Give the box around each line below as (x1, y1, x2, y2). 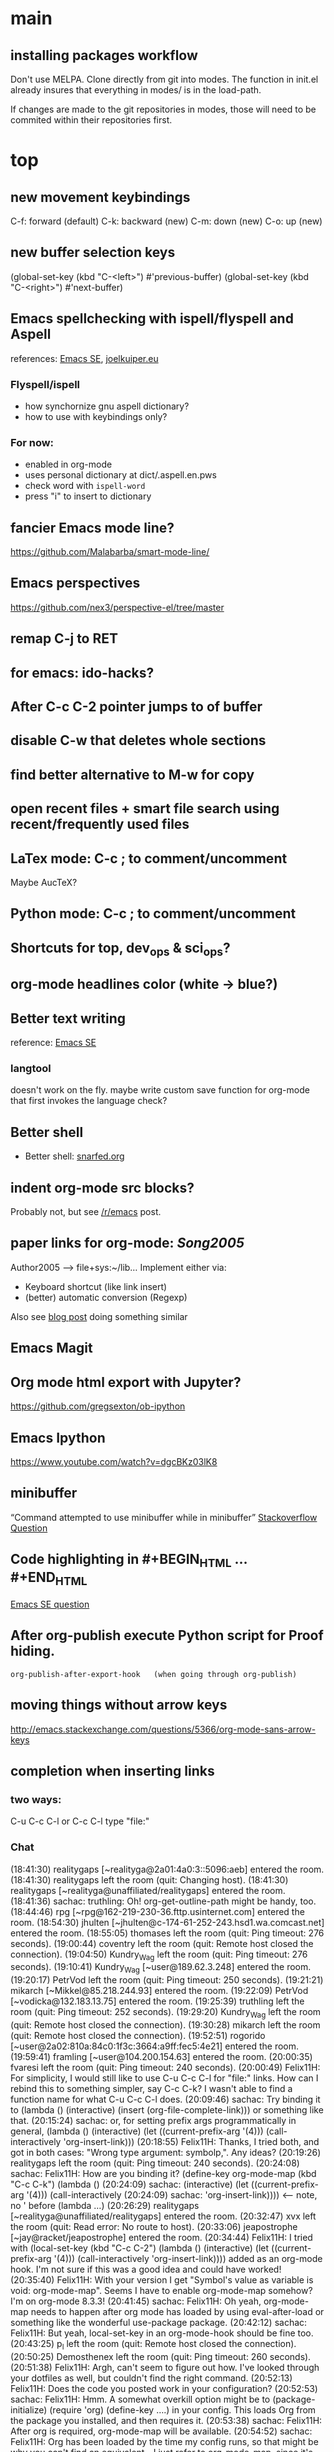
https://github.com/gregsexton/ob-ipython (10, 1400, 186, 1412)
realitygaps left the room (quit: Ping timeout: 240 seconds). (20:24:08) (10, 2157, 300, 2169)
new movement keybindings (10, 188, 191, 206)
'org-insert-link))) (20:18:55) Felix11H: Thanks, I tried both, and (63, 2135, 320, 2147)
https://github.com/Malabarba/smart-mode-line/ (10, 546, 210, 558)
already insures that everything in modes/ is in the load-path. (10, 84, 262, 96)
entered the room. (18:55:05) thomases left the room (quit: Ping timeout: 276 (10, 1927, 325, 1939)
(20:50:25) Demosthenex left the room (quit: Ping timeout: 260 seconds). (10, 2350, 312, 2362)
